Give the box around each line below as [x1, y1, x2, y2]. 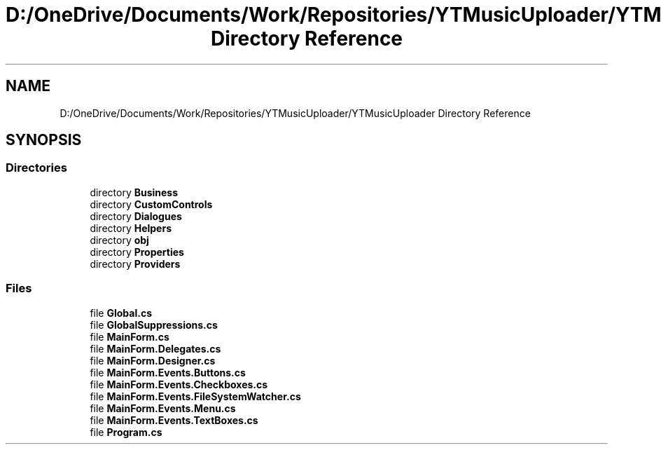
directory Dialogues [90, 210, 182, 222]
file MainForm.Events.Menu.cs [90, 402, 236, 414]
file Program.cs [90, 425, 162, 438]
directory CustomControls [90, 198, 213, 210]
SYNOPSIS [6, 131, 82, 149]
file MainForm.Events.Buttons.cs [90, 366, 246, 379]
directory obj [90, 233, 149, 246]
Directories [6, 161, 67, 175]
